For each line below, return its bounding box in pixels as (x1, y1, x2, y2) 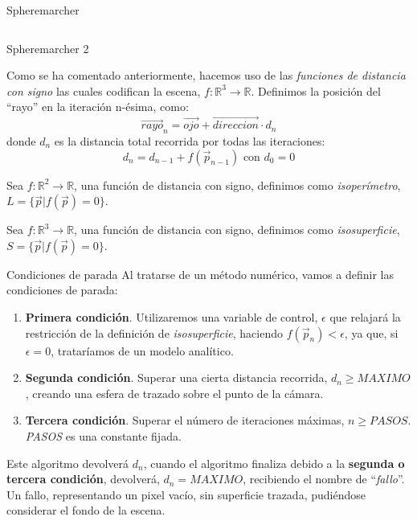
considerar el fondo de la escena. (6, 502, 166, 519)
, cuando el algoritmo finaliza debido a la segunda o (143, 454, 405, 471)
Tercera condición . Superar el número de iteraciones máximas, (25, 412, 345, 429)
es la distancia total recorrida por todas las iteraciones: (54, 132, 325, 149)
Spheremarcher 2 (6, 39, 89, 56)
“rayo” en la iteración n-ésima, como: (6, 98, 189, 115)
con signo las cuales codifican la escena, (6, 82, 201, 99)
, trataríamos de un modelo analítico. (51, 342, 234, 359)
